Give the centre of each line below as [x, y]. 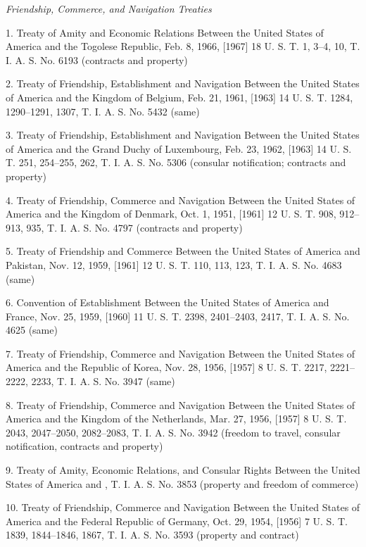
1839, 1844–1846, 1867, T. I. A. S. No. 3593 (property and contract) [152, 535]
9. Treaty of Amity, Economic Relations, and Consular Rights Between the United [183, 470]
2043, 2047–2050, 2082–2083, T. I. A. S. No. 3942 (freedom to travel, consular [173, 432]
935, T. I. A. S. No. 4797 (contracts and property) [134, 227]
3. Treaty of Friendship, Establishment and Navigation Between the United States [183, 135]
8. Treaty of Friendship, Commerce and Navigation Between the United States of [181, 404]
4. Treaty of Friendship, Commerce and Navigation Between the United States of [181, 200]
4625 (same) [32, 330]
